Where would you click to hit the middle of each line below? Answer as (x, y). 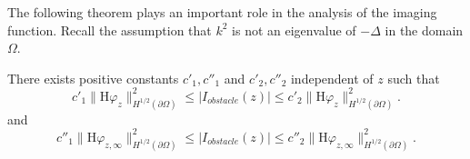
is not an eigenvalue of (294, 30)
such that (414, 78)
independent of (332, 78)
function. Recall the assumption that (110, 30)
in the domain (424, 30)
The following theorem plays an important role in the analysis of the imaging (222, 12)
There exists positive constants (93, 78)
